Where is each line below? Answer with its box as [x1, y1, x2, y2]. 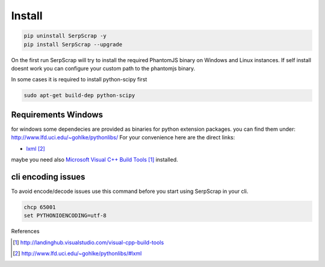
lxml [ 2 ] [26, 145, 45, 152]
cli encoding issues [11, 172, 85, 182]
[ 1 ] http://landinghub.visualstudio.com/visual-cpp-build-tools [13, 239, 164, 246]
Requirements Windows [11, 109, 104, 120]
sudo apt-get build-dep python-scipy [23, 92, 135, 99]
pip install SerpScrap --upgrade [23, 41, 123, 48]
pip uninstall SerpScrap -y [23, 33, 107, 39]
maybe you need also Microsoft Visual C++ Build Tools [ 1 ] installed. [11, 155, 179, 163]
